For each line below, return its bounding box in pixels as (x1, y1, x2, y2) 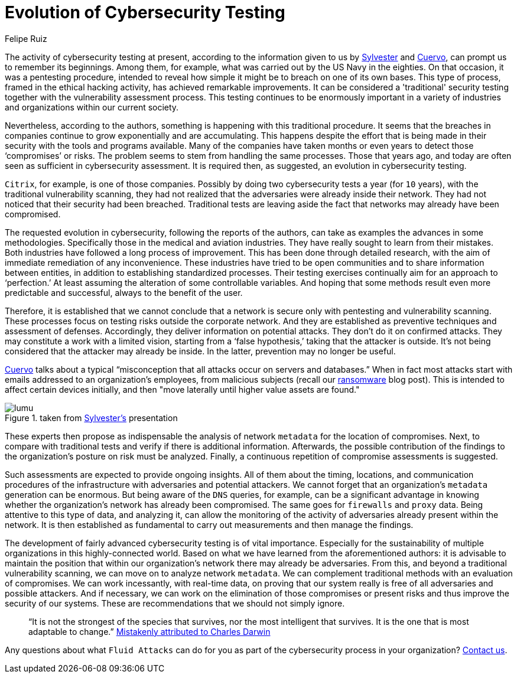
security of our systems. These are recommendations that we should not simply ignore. (5, 598, 345, 608)
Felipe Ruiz (5, 33, 47, 44)
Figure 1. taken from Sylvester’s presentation (5, 412, 178, 423)
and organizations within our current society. (5, 102, 179, 112)
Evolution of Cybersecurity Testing (5, 2, 285, 22)
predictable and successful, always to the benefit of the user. (5, 287, 243, 298)
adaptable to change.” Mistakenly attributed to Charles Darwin (28, 626, 271, 637)
